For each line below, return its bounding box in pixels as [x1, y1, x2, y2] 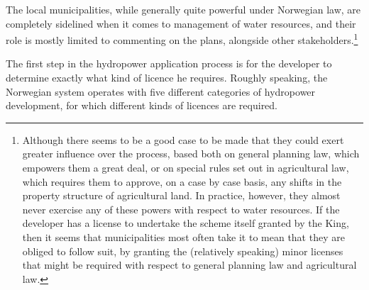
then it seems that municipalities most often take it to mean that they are [22, 229, 345, 244]
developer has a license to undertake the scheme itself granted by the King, [22, 216, 349, 230]
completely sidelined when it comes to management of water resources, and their [6, 16, 356, 30]
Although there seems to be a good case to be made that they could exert [22, 132, 344, 147]
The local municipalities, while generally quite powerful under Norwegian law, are [6, 2, 361, 16]
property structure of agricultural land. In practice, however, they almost [22, 188, 341, 203]
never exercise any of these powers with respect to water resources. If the [22, 201, 340, 216]
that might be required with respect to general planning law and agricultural [22, 257, 357, 272]
